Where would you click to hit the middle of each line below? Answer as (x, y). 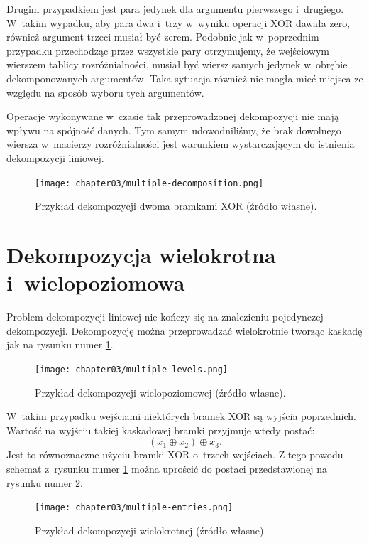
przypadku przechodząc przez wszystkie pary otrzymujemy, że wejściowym (168, 50)
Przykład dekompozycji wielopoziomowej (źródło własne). (160, 392)
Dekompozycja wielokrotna (141, 254)
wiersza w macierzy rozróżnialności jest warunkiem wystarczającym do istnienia (181, 144)
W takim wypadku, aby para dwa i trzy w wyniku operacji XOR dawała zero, (178, 22)
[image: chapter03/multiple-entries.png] (134, 508)
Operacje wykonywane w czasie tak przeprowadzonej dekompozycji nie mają (173, 116)
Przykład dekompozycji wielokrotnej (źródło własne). (151, 530)
